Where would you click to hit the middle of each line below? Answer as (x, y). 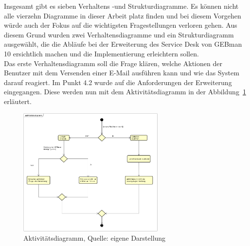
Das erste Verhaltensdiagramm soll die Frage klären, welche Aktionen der (113, 63)
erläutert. (18, 101)
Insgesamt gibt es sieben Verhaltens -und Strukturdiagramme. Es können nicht (121, 6)
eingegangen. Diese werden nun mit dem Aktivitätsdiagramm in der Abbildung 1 (125, 92)
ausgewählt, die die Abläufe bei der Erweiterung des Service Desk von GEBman (123, 44)
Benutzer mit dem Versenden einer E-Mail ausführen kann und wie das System (122, 73)
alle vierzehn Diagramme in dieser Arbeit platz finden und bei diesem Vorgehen (123, 15)
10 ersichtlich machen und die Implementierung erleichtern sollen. (101, 53)
